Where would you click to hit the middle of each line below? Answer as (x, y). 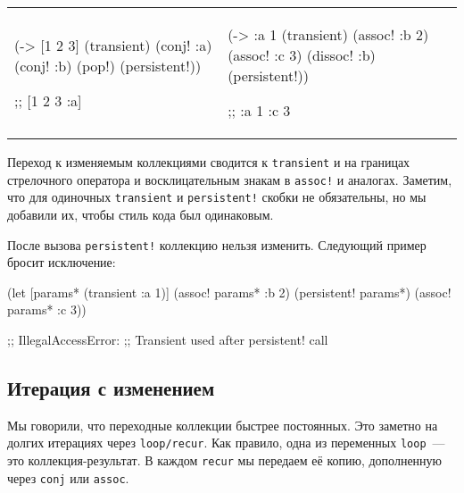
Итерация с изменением (111, 387)
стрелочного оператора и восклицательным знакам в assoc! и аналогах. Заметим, (230, 179)
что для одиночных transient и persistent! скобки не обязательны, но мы (217, 197)
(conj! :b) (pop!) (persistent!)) (108, 65)
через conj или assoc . (68, 477)
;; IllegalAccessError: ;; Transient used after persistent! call (168, 339)
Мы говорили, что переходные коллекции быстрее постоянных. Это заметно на (223, 425)
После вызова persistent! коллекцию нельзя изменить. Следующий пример (217, 244)
